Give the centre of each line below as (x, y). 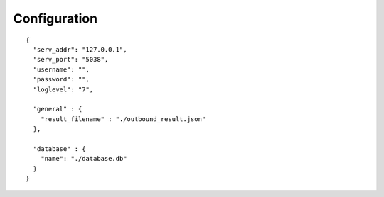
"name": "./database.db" (84, 159)
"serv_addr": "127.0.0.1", (80, 49)
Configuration (55, 18)
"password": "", (62, 79)
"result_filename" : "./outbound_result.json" (123, 119)
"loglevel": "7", (63, 89)
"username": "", (62, 69)
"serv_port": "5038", (71, 60)
